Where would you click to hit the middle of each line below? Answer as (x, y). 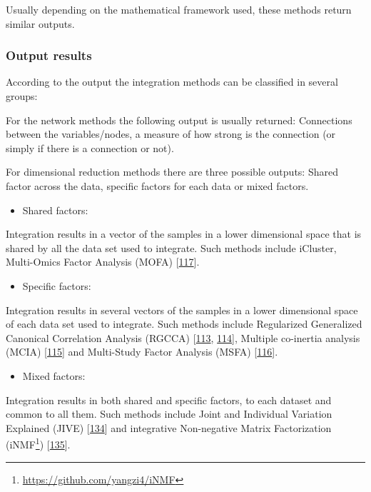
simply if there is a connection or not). (90, 147)
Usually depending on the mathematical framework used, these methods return (179, 9)
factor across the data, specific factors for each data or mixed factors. (157, 185)
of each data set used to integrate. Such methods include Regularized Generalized (184, 324)
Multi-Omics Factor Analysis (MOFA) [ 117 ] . (103, 262)
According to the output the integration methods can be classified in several (172, 82)
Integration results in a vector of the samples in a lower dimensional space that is (184, 234)
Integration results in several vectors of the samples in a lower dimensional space (182, 310)
